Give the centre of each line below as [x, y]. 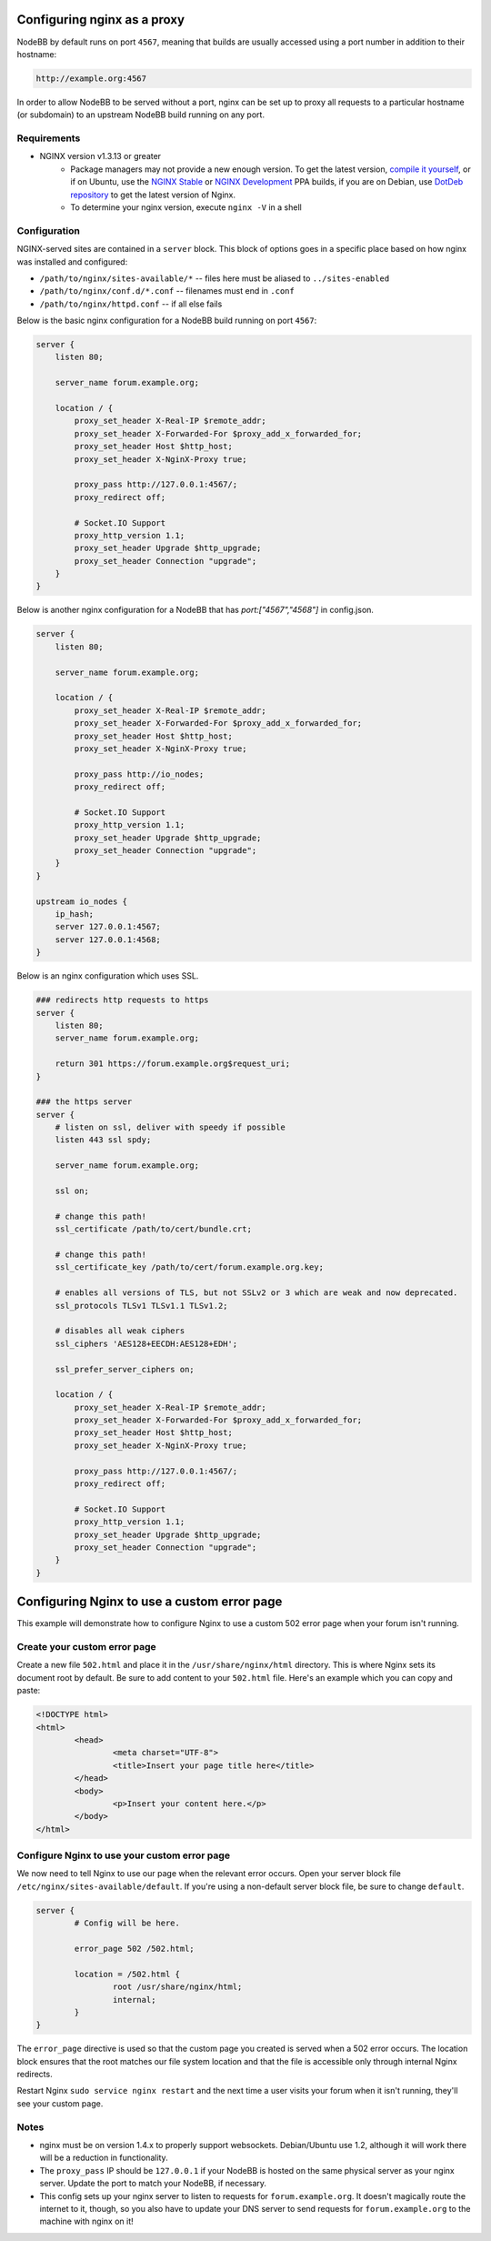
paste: [29, 1691]
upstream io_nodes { [81, 901]
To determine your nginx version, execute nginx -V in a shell [186, 207]
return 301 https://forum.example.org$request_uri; [173, 1064]
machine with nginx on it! [86, 2221]
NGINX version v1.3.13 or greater [100, 156]
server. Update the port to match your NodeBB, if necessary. [153, 2184]
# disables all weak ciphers [120, 1331]
